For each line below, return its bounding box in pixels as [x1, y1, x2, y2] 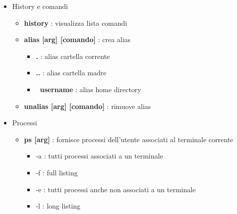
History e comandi [12, 1, 68, 11]
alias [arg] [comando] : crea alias [24, 34, 131, 45]
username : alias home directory [40, 84, 141, 94]
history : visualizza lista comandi [24, 17, 127, 28]
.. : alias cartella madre [36, 67, 107, 78]
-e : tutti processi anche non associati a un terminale [36, 184, 196, 194]
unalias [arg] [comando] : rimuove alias [24, 101, 151, 111]
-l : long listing [36, 201, 80, 211]
